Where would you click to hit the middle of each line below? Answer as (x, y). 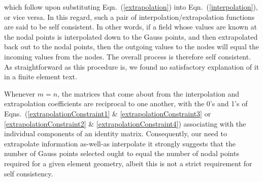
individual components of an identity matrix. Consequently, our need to (116, 133)
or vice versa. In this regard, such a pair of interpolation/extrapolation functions (129, 17)
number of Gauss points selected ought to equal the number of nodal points (122, 153)
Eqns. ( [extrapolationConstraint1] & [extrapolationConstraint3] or (108, 113)
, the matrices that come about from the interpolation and (149, 93)
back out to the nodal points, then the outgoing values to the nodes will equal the (131, 47)
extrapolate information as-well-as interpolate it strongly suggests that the (120, 143)
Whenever (20, 93)
